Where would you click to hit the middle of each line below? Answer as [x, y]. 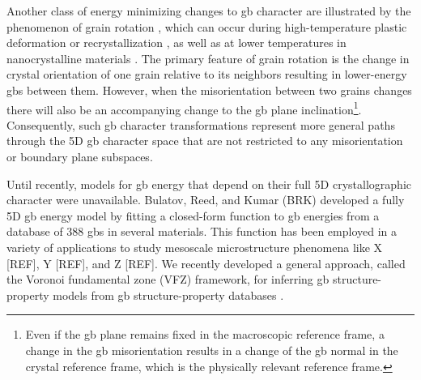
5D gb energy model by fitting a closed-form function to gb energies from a [193, 215]
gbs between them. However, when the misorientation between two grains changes [209, 90]
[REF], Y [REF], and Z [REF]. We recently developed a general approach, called [206, 263]
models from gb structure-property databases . [168, 295]
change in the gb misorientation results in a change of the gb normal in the [212, 350]
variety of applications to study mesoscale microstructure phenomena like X [195, 247]
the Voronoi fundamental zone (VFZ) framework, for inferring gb [168, 279]
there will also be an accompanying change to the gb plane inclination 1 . [184, 108]
